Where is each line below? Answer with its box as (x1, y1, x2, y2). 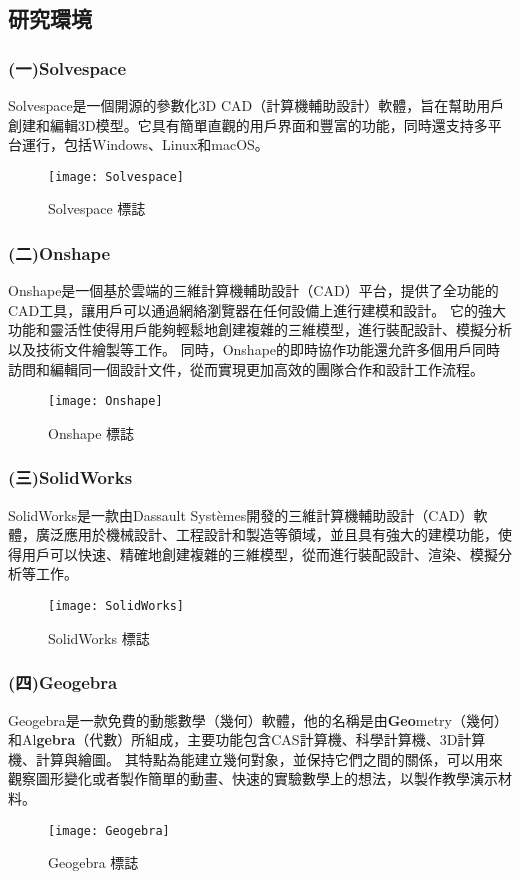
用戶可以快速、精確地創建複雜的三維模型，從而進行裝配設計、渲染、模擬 (21, 543, 498, 564)
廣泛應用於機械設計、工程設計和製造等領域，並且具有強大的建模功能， (35, 524, 498, 545)
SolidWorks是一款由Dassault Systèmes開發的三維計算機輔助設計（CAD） (8, 504, 474, 525)
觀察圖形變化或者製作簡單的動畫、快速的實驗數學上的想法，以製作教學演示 (8, 768, 498, 789)
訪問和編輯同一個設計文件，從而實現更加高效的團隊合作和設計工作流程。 (8, 358, 484, 379)
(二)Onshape (8, 240, 111, 265)
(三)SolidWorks (8, 465, 133, 490)
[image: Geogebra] (48, 823, 170, 838)
